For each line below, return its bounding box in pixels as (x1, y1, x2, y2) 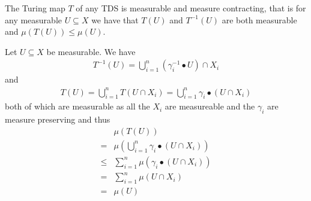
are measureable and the (165, 100, 255, 112)
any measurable (5, 13, 62, 26)
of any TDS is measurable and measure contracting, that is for (76, 2, 306, 14)
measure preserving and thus (5, 113, 110, 126)
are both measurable (222, 13, 297, 26)
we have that (91, 13, 139, 26)
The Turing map (5, 2, 65, 14)
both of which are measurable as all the (5, 100, 150, 112)
